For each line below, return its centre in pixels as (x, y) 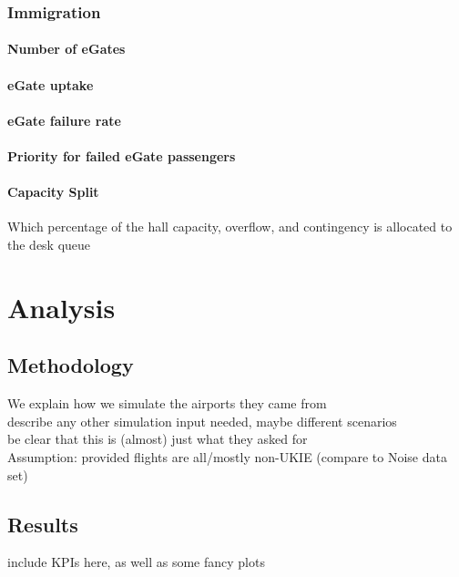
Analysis (61, 307)
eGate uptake (51, 84)
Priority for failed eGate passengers (122, 156)
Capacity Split (53, 192)
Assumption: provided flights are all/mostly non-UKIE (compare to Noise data (227, 456)
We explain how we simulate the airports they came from (167, 403)
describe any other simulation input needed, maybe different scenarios (202, 421)
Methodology (71, 365)
